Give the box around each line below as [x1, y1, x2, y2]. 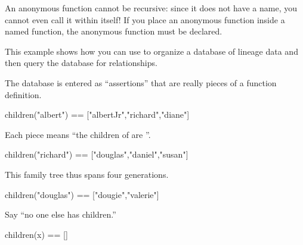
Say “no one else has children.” [5, 208, 116, 221]
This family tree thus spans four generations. [5, 168, 169, 180]
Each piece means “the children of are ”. [5, 128, 151, 140]
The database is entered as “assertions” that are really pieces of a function [5, 76, 277, 89]
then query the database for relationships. [5, 56, 157, 69]
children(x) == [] [5, 228, 68, 240]
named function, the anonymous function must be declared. [5, 25, 222, 37]
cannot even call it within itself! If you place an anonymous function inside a [5, 13, 285, 26]
